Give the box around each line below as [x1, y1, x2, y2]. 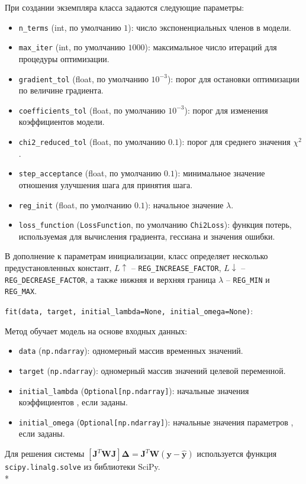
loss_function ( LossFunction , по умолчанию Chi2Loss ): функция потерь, [18, 218, 292, 231]
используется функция [197, 447, 277, 460]
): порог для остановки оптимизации [167, 72, 299, 85]
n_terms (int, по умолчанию [18, 21, 121, 33]
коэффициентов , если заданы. [18, 396, 128, 408]
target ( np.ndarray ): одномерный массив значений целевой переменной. [18, 364, 286, 376]
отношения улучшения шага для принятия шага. [18, 178, 193, 191]
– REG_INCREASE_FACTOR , [131, 262, 221, 273]
